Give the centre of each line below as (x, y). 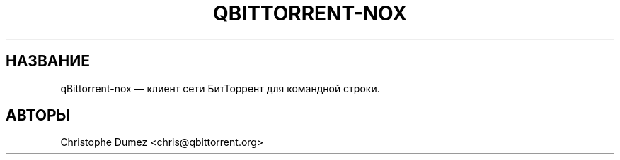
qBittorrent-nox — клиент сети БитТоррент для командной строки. (220, 88)
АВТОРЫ (38, 116)
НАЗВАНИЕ (48, 61)
